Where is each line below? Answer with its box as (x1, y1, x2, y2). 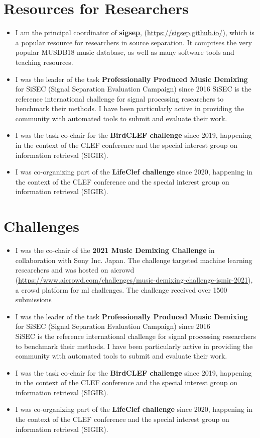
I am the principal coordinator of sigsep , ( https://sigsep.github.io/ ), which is (15, 27, 254, 38)
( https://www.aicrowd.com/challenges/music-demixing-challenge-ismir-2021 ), (15, 274, 253, 285)
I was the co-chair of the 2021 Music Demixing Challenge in (15, 245, 215, 255)
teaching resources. (15, 56, 73, 67)
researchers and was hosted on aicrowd (15, 265, 135, 275)
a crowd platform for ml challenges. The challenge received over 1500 (15, 284, 227, 295)
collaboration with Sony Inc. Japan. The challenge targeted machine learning (15, 254, 252, 265)
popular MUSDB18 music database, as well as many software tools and (15, 47, 234, 57)
